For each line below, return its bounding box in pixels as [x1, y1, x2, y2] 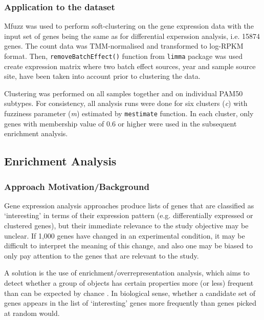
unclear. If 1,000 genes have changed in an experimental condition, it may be [4, 230, 245, 241]
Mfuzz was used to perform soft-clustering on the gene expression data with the [4, 20, 254, 31]
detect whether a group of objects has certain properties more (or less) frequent [4, 278, 254, 288]
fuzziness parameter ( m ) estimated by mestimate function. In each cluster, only [4, 108, 254, 119]
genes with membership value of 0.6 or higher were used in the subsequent [4, 118, 237, 129]
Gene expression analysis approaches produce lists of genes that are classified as [4, 200, 254, 210]
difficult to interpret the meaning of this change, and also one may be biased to [4, 240, 253, 251]
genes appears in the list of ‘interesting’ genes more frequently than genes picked [4, 297, 256, 308]
